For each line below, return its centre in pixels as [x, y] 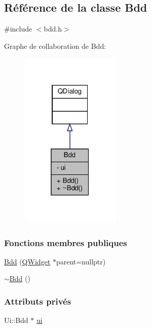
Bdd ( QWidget [27, 261]
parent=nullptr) [81, 261]
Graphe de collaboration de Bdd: [55, 46]
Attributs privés [38, 301]
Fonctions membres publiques [66, 242]
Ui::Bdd [16, 320]
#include [18, 29]
